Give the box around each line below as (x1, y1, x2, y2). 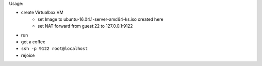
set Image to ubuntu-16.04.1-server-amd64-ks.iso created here (37, 16, 164, 22)
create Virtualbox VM (21, 10, 64, 16)
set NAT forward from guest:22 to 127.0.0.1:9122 (37, 23, 133, 29)
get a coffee (21, 39, 46, 45)
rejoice (21, 52, 35, 58)
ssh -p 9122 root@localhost (21, 46, 88, 51)
